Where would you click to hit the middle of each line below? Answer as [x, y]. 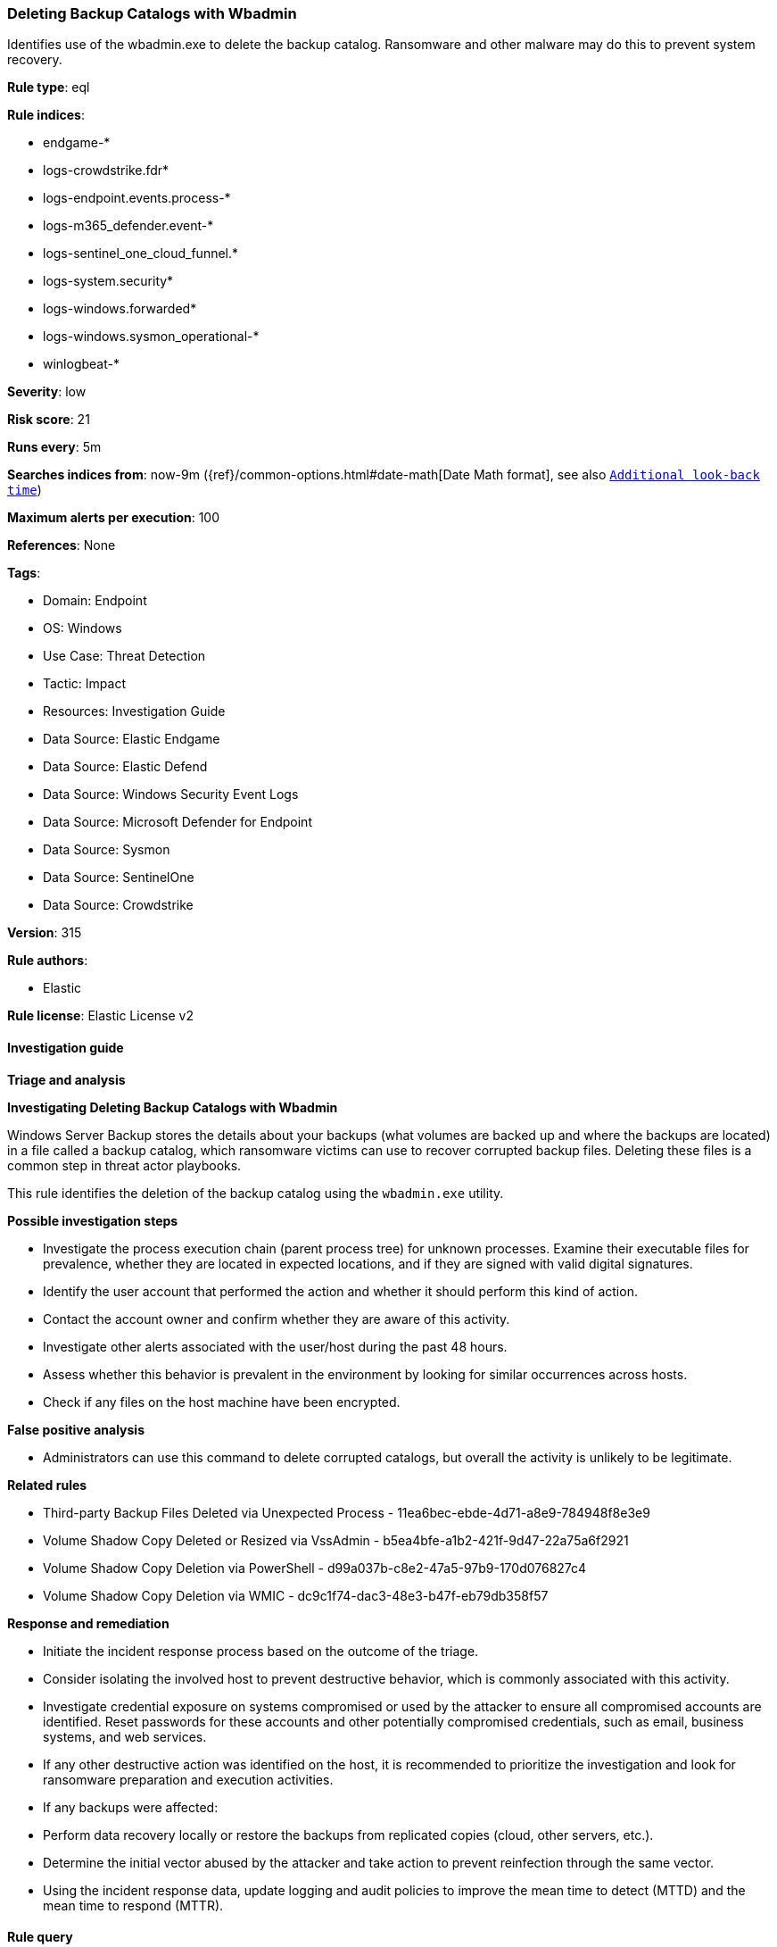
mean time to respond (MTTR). [133, 1905]
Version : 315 [45, 933]
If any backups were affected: [131, 1807]
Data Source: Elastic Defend [125, 767]
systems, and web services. [125, 1736]
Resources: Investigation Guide [134, 711]
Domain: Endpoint [95, 601]
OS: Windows [83, 628]
